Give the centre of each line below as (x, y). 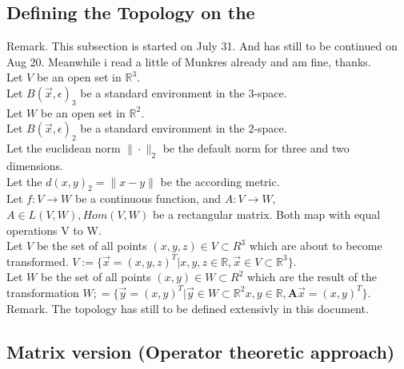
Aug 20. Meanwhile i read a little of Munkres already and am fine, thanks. (189, 61)
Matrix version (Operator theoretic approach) (201, 351)
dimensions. (35, 165)
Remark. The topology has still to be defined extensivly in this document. (188, 308)
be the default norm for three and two (256, 148)
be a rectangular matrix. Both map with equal (266, 214)
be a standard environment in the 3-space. (184, 92)
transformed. (38, 261)
